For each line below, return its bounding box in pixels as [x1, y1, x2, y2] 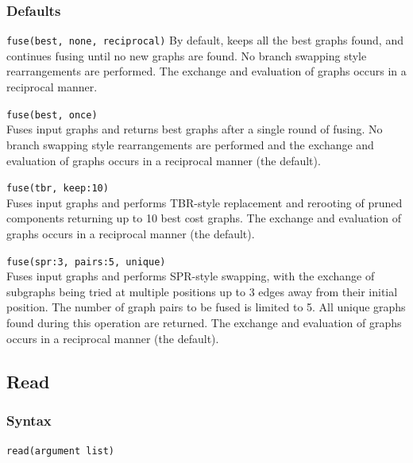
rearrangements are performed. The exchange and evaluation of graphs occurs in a [6, 63, 407, 79]
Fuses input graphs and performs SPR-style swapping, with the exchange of [6, 268, 375, 284]
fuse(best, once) [6, 109, 98, 121]
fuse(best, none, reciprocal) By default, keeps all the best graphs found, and [6, 32, 403, 48]
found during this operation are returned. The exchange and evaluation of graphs [6, 314, 402, 330]
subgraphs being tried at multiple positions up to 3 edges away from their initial [6, 283, 398, 299]
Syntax [6, 410, 52, 430]
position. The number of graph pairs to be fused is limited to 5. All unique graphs [6, 299, 406, 315]
